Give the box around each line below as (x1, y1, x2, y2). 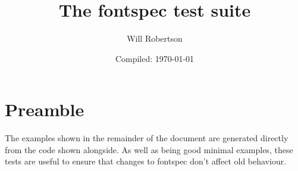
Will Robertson (127, 32, 183, 45)
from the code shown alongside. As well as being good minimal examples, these (5, 143, 293, 156)
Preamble (5, 97, 84, 122)
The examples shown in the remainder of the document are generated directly (5, 132, 288, 144)
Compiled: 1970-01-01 (115, 52, 195, 64)
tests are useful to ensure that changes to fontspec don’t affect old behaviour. (5, 155, 287, 167)
